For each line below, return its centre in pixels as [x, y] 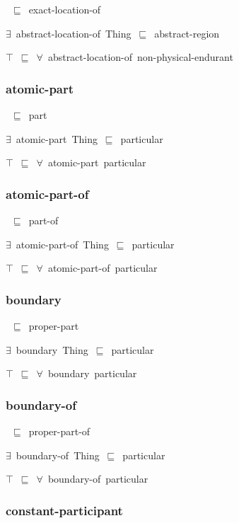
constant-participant [64, 510]
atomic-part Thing [57, 138]
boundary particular [92, 373]
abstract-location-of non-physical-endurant [140, 57]
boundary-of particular [98, 479]
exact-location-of [65, 9]
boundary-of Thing [58, 455]
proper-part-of [59, 431]
